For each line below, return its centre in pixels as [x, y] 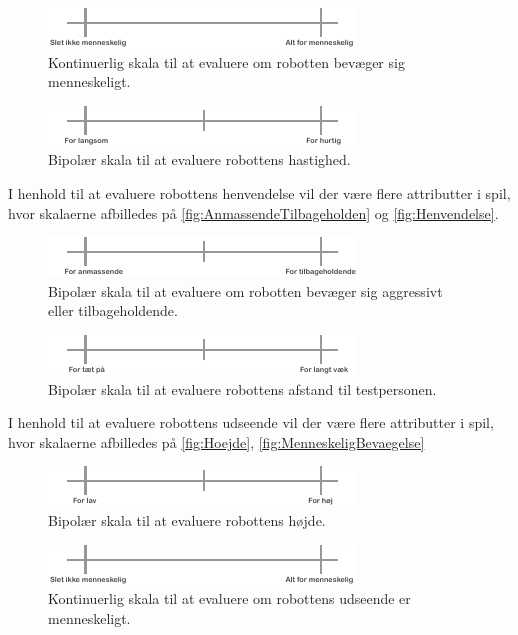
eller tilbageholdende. [113, 310]
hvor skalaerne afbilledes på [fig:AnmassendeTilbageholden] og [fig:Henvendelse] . [253, 212]
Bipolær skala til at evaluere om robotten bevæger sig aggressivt [245, 290]
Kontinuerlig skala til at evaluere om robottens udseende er [229, 598]
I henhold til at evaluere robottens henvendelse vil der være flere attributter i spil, [259, 192]
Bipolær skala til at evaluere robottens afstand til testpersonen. [242, 388]
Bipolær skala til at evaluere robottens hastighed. [199, 159]
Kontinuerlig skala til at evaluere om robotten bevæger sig [226, 61]
